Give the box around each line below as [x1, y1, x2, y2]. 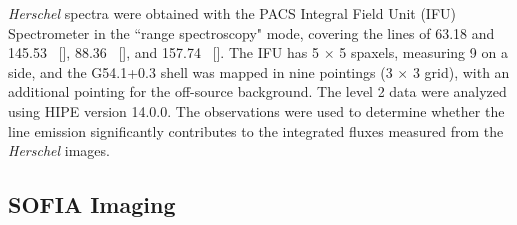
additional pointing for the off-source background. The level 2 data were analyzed [8, 81, 507, 102]
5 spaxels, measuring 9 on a [339, 42, 508, 63]
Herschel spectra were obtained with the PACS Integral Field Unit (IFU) [8, 3, 456, 23]
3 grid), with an [412, 61, 510, 82]
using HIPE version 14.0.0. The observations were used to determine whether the [8, 100, 505, 121]
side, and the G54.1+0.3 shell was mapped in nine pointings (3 [8, 61, 393, 82]
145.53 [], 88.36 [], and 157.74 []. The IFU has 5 [8, 42, 319, 63]
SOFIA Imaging [8, 189, 176, 220]
